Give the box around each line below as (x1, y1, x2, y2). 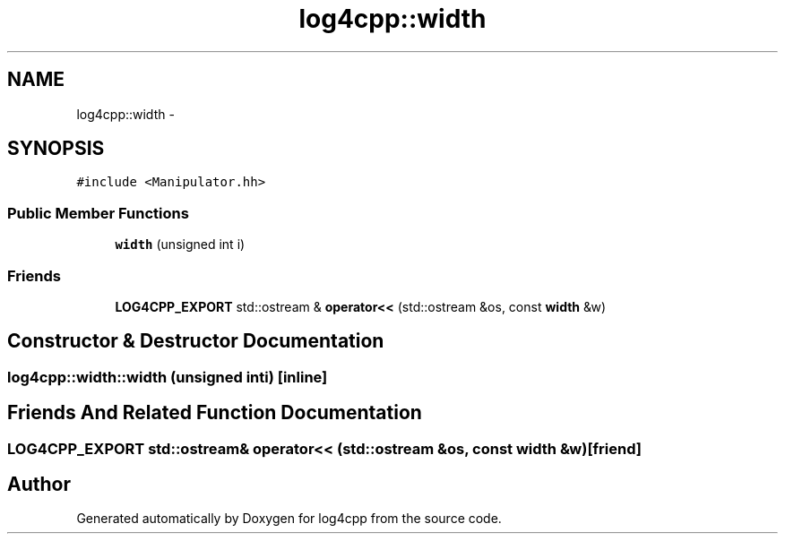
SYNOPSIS (7, 137, 105, 160)
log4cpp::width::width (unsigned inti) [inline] (7, 367, 328, 386)
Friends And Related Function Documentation (7, 401, 422, 425)
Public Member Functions (7, 203, 189, 222)
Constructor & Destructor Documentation (7, 330, 384, 353)
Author (7, 473, 71, 496)
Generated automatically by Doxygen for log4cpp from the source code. (76, 511, 502, 527)
